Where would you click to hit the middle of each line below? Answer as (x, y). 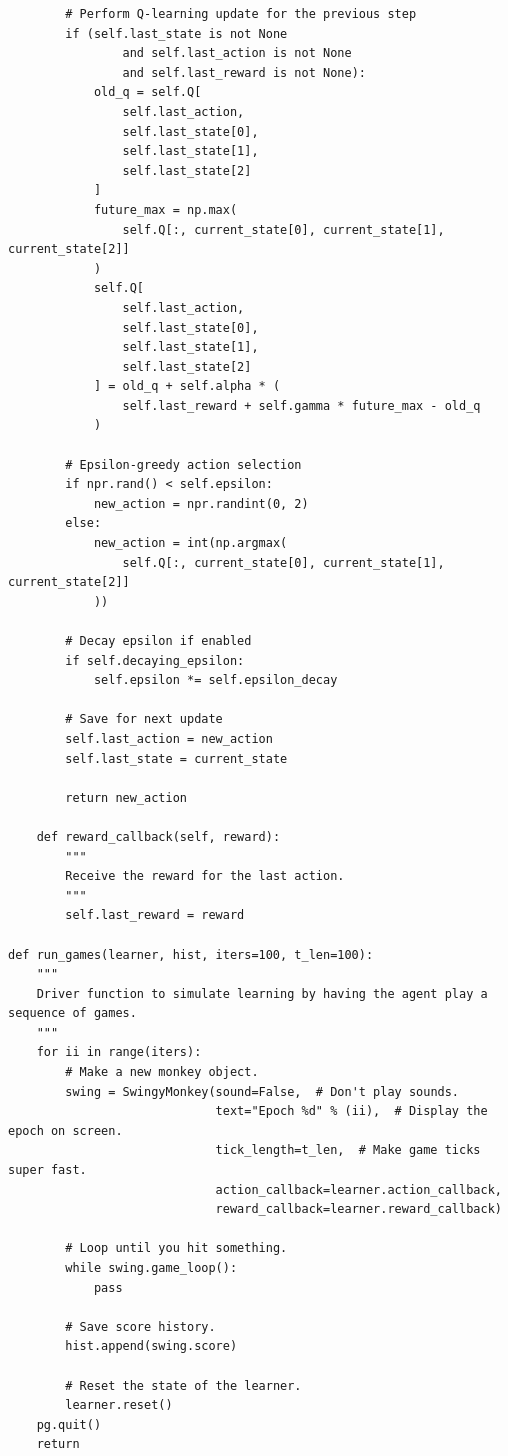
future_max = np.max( (165, 209)
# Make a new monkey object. (162, 1072)
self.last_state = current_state (176, 758)
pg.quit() (69, 1424)
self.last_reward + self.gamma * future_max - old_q (301, 405)
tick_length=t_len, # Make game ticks (348, 1150)
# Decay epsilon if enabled (158, 641)
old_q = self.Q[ (147, 92)
